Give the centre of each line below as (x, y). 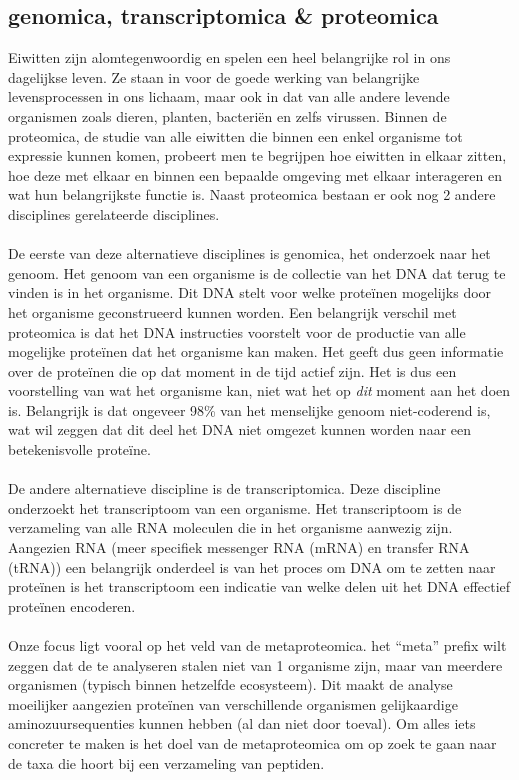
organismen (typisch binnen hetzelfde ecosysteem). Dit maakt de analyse (230, 684)
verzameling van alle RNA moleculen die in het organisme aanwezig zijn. (230, 527)
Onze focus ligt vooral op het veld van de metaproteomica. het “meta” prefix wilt (257, 645)
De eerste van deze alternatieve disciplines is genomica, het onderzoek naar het (249, 253)
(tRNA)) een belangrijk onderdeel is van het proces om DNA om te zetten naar (252, 566)
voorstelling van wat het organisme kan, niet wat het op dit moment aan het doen (259, 390)
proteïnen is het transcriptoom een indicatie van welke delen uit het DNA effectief (259, 586)
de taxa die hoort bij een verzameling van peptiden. (166, 762)
